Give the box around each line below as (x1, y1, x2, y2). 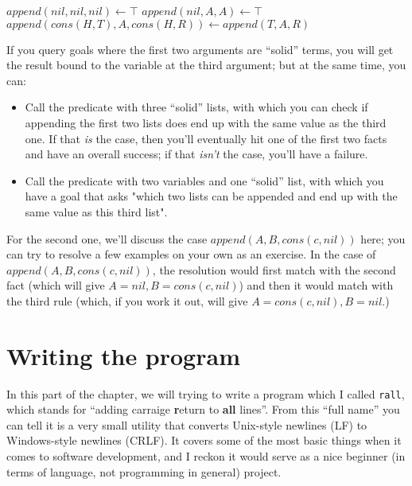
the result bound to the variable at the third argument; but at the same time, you (6, 56, 406, 73)
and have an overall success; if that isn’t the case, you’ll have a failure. (25, 146, 368, 162)
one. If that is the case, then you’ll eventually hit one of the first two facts (25, 130, 387, 146)
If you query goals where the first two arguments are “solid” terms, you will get (6, 41, 394, 57)
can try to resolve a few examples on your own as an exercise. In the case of (6, 246, 376, 262)
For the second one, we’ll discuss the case (6, 230, 208, 247)
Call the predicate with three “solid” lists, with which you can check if (25, 99, 368, 115)
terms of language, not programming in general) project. (6, 463, 282, 480)
